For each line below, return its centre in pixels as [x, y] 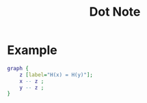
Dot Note [115, 12]
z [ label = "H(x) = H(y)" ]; [56, 75]
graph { [18, 68]
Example [32, 50]
